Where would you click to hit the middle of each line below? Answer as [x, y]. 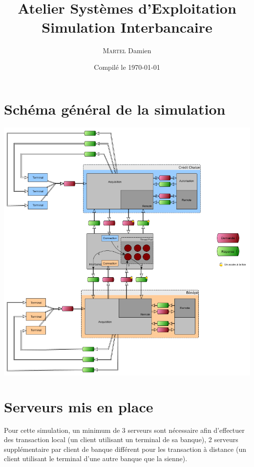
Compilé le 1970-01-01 [127, 67]
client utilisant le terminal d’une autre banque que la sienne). [96, 458]
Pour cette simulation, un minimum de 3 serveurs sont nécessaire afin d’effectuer [124, 430]
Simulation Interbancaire [127, 27]
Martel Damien [127, 51]
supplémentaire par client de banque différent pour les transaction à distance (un [125, 449]
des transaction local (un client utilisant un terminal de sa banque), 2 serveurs [121, 439]
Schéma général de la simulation [115, 109]
